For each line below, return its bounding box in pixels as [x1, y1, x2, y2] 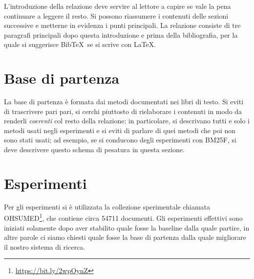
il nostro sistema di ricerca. [4, 241, 85, 252]
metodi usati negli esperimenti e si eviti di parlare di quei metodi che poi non [4, 125, 236, 135]
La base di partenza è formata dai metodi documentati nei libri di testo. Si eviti [4, 96, 244, 107]
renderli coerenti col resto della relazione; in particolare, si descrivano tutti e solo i [4, 116, 250, 126]
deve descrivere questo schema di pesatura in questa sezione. [4, 144, 185, 155]
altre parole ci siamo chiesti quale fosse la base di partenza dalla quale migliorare [4, 232, 246, 242]
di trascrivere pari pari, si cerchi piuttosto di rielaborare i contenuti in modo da [4, 106, 242, 116]
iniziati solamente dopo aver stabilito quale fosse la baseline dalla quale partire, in [4, 222, 250, 232]
